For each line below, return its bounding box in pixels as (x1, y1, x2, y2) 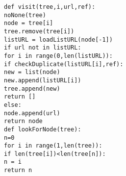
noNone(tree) (4, 11, 46, 19)
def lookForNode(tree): (4, 126, 81, 133)
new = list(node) (4, 69, 60, 76)
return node (4, 118, 43, 125)
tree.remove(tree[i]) (4, 27, 75, 35)
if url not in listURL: (4, 44, 81, 51)
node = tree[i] (4, 20, 53, 27)
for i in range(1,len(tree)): (4, 142, 102, 150)
